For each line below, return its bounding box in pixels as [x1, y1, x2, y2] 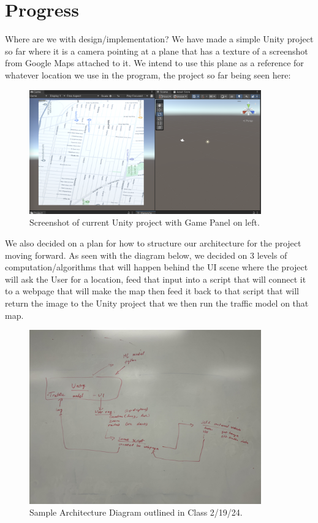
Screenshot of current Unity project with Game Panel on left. [29, 216, 260, 229]
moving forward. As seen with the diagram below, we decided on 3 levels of [5, 248, 287, 261]
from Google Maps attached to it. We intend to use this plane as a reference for [5, 56, 304, 69]
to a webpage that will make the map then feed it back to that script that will [5, 284, 299, 297]
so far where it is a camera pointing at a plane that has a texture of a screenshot [5, 44, 308, 57]
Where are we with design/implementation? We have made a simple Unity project [5, 32, 314, 45]
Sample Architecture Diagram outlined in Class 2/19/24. [29, 506, 243, 519]
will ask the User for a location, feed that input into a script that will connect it [5, 272, 306, 285]
